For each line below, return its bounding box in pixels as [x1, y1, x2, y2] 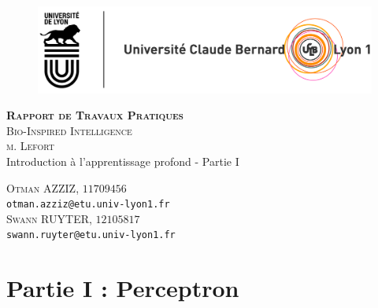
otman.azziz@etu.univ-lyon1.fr [6, 199, 170, 211]
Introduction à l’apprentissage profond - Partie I [6, 152, 239, 169]
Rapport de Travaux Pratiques [6, 107, 183, 123]
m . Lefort [6, 137, 55, 154]
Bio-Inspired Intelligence [6, 122, 132, 138]
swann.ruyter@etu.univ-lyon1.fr [6, 229, 176, 241]
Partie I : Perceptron [6, 272, 239, 304]
